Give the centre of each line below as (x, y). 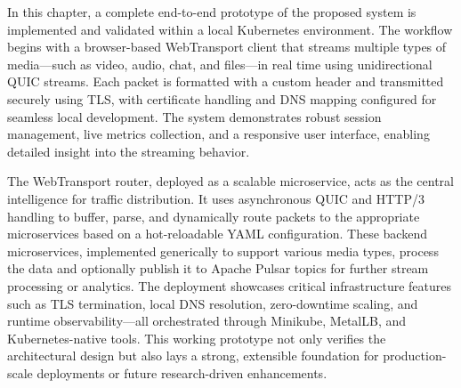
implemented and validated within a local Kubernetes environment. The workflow (230, 29)
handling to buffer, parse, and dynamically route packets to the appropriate (214, 216)
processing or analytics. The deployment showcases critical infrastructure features (230, 285)
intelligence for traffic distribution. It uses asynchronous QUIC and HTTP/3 (216, 198)
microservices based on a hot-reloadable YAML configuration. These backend (217, 234)
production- (415, 356)
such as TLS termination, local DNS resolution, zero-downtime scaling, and (213, 303)
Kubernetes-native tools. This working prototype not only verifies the (197, 338)
